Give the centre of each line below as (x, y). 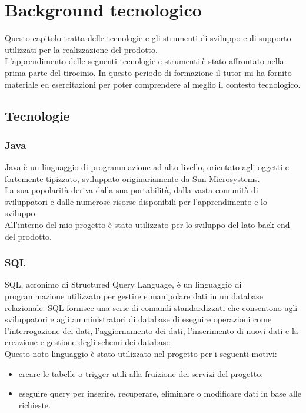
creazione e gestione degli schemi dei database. (89, 342)
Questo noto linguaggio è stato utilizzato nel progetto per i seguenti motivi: (141, 354)
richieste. (34, 404)
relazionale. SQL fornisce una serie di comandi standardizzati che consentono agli (151, 307)
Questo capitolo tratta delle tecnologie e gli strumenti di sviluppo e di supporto (148, 38)
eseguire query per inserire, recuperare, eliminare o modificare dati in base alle (160, 393)
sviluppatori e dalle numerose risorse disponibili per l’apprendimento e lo (136, 201)
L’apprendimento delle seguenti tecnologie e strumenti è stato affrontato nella (144, 61)
